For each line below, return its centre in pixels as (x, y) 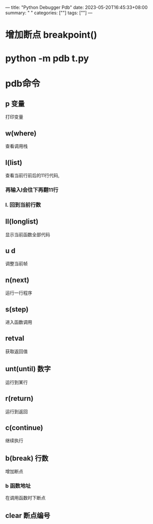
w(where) (21, 133)
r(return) (19, 398)
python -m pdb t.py (47, 59)
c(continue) (24, 428)
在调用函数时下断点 (25, 498)
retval (15, 338)
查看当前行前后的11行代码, (32, 175)
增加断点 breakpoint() (51, 35)
